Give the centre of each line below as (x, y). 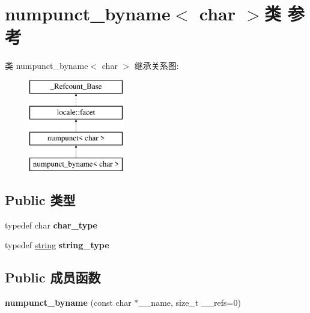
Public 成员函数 (53, 277)
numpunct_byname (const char (68, 303)
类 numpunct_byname (47, 66)
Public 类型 (40, 200)
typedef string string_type (57, 245)
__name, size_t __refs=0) (190, 303)
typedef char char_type (51, 225)
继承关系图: (157, 66)
